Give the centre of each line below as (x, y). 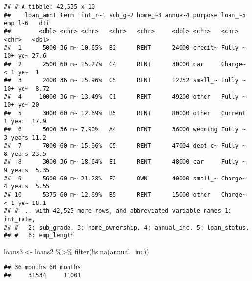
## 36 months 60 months (43, 267)
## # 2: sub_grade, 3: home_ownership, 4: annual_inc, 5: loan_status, (127, 227)
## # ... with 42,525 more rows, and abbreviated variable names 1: (118, 211)
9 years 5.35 (27, 170)
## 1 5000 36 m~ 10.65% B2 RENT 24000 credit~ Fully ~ (125, 48)
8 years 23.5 (25, 154)
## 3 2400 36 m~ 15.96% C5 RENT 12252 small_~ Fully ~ (125, 80)
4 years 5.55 (27, 187)
